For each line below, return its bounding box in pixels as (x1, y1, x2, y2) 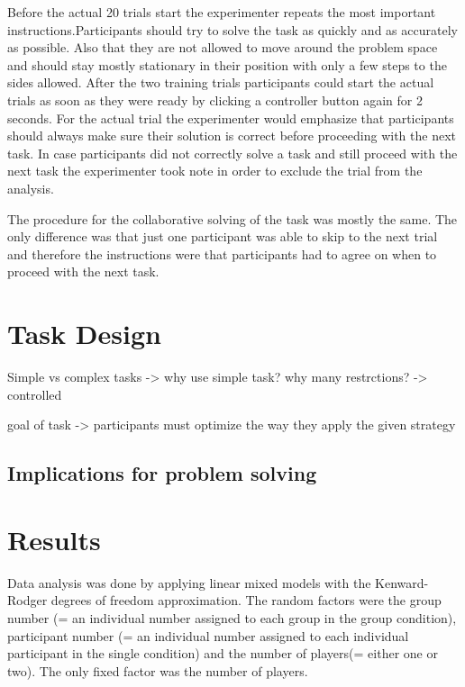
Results (7, 520, 101, 557)
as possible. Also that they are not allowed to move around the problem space (7, 38, 438, 57)
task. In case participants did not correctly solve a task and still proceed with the (7, 143, 458, 162)
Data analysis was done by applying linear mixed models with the (7, 573, 371, 592)
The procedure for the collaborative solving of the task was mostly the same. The (7, 209, 458, 228)
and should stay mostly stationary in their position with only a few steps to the (7, 55, 447, 74)
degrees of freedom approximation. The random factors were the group (50, 591, 442, 610)
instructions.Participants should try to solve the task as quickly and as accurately (7, 20, 458, 39)
